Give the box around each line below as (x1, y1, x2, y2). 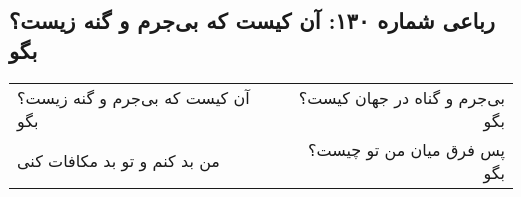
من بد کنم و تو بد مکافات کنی (17, 149, 220, 173)
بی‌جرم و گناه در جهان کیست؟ (298, 85, 505, 109)
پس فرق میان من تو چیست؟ (307, 137, 505, 161)
